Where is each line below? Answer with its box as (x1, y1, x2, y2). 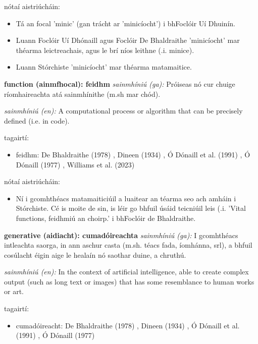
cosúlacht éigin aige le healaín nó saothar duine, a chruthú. (4, 249, 186, 260)
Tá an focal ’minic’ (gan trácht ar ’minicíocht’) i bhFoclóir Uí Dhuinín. (16, 18, 235, 28)
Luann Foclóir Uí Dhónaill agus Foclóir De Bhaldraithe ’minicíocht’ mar (16, 35, 240, 45)
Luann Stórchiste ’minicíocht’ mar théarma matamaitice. (16, 62, 192, 72)
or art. (4, 286, 24, 297)
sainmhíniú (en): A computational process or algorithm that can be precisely (4, 105, 243, 116)
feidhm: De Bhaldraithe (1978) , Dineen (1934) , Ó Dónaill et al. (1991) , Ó (16, 149, 250, 159)
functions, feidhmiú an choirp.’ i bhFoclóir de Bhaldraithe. (16, 212, 196, 223)
